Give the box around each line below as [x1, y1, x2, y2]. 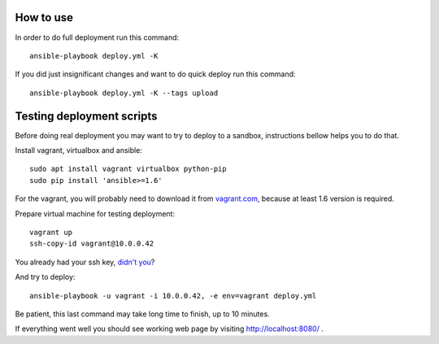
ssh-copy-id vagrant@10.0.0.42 [29, 239, 154, 248]
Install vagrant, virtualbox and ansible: [15, 145, 142, 155]
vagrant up [29, 228, 73, 237]
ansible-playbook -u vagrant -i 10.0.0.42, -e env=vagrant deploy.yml [29, 291, 317, 300]
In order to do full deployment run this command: [15, 33, 180, 42]
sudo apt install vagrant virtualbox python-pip [29, 164, 227, 174]
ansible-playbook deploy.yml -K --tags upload [29, 88, 219, 98]
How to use [15, 11, 73, 24]
